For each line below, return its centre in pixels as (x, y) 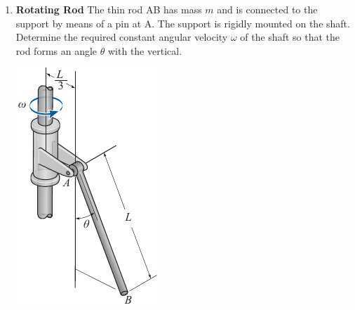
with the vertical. (145, 50)
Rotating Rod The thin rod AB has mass (109, 9)
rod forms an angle (56, 50)
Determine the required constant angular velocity (122, 37)
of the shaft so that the (290, 37)
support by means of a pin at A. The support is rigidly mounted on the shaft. (183, 23)
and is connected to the (267, 9)
